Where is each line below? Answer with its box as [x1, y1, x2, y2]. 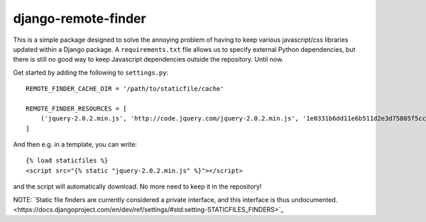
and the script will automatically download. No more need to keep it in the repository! [13, 182, 262, 191]
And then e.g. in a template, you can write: [13, 140, 138, 149]
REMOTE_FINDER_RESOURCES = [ [26, 104, 127, 113]
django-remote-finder [13, 11, 146, 26]
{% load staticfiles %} [26, 157, 109, 165]
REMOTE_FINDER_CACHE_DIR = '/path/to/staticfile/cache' [26, 85, 224, 93]
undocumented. [291, 195, 338, 204]
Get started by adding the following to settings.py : [13, 68, 169, 77]
